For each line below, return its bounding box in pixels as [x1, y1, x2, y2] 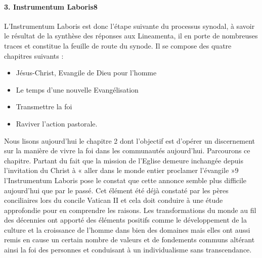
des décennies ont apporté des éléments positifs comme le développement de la [4, 214, 247, 225]
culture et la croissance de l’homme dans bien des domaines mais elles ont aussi [4, 224, 250, 235]
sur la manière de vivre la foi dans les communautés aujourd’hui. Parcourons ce [4, 145, 250, 156]
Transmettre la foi [16, 101, 72, 112]
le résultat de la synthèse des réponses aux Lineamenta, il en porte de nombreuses [4, 30, 258, 41]
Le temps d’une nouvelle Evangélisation [16, 84, 139, 95]
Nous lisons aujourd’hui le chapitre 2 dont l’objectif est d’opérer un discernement [4, 135, 255, 146]
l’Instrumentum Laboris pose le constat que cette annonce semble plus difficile [4, 175, 247, 185]
